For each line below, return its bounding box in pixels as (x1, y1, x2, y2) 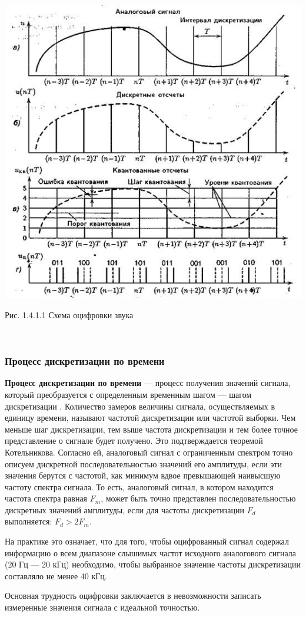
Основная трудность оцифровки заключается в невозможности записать (5, 589, 261, 602)
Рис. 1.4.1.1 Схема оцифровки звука (5, 308, 134, 321)
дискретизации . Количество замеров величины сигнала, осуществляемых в (5, 400, 275, 412)
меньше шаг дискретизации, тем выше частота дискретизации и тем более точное (5, 423, 298, 435)
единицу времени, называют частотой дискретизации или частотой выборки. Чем (5, 411, 296, 424)
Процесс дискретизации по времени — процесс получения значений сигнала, (5, 377, 291, 389)
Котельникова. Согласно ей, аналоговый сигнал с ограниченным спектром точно (5, 446, 293, 458)
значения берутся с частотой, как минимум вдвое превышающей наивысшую (5, 469, 281, 481)
